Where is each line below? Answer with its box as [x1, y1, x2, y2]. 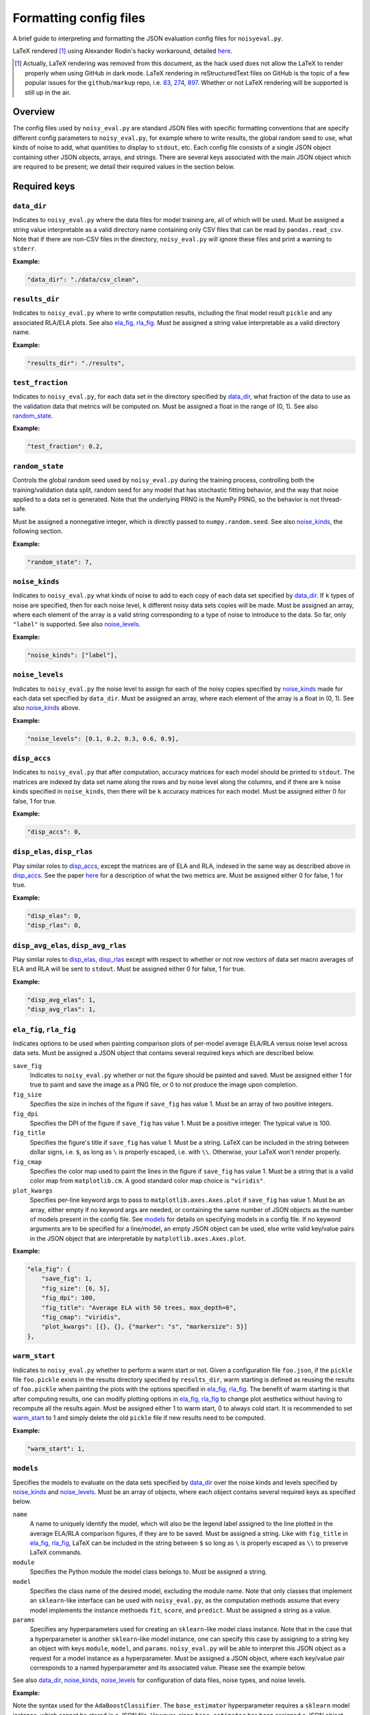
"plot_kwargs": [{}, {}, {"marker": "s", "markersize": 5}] [41, 1323, 248, 1331]
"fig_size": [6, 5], [41, 1284, 111, 1292]
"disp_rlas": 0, [27, 921, 82, 930]
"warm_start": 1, [27, 1445, 86, 1452]
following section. [12, 527, 63, 535]
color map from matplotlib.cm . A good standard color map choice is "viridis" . [29, 1176, 265, 1185]
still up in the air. [25, 88, 71, 96]
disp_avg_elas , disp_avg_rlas [12, 941, 127, 950]
